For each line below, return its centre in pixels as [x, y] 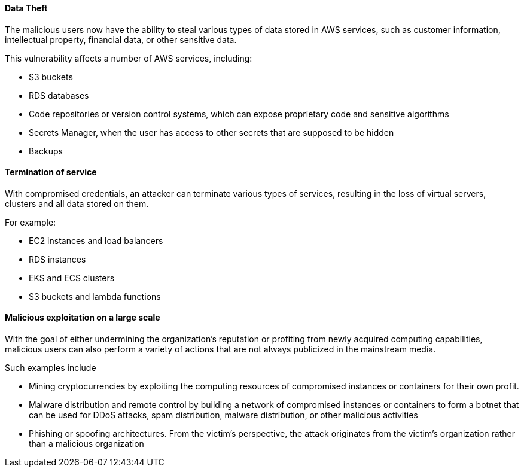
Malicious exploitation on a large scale [83, 318]
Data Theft [26, 8]
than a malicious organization [86, 444]
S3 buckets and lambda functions [95, 296]
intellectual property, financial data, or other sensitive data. [121, 39]
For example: [31, 222]
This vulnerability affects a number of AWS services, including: [129, 58]
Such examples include [51, 368]
